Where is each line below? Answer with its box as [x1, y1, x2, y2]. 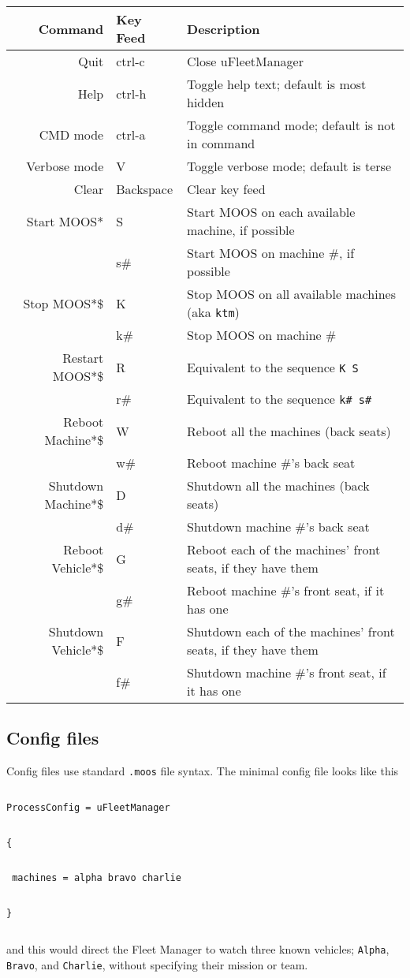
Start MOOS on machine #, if [187, 244, 355, 262]
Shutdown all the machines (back [187, 476, 370, 495]
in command [187, 134, 255, 152]
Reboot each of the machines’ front [187, 540, 381, 558]
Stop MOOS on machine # [187, 326, 337, 344]
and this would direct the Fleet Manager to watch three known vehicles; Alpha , [6, 941, 389, 957]
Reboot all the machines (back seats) [187, 421, 391, 440]
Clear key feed [187, 180, 266, 198]
